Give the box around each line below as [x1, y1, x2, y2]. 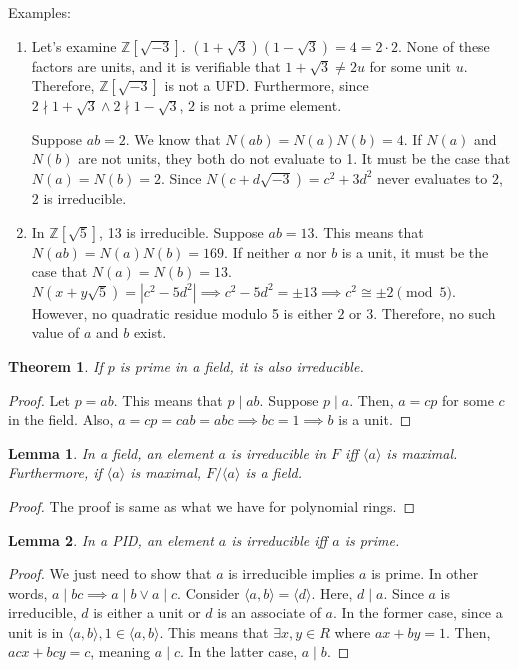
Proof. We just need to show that [8, 563, 212, 584]
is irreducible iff [231, 529, 328, 550]
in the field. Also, [8, 409, 114, 430]
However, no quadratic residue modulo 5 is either [31, 302, 333, 323]
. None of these [397, 35, 490, 56]
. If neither [224, 241, 290, 262]
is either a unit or [93, 602, 201, 623]
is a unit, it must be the [341, 241, 489, 262]
